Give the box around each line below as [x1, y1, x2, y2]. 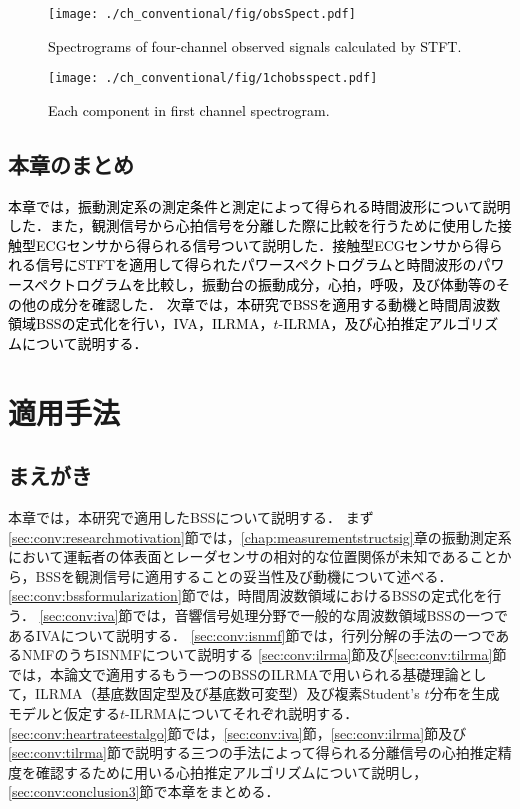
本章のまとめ [8, 148, 134, 179]
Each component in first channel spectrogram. [48, 99, 330, 120]
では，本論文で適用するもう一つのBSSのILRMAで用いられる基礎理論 [8, 663, 459, 684]
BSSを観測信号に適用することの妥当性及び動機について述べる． [35, 565, 453, 586]
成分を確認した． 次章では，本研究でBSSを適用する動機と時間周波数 [49, 293, 501, 314]
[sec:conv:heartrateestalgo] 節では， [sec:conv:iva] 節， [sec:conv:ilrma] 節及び [8, 722, 467, 743]
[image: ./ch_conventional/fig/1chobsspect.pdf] [48, 71, 378, 86]
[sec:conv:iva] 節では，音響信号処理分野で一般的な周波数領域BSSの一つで [39, 605, 509, 625]
